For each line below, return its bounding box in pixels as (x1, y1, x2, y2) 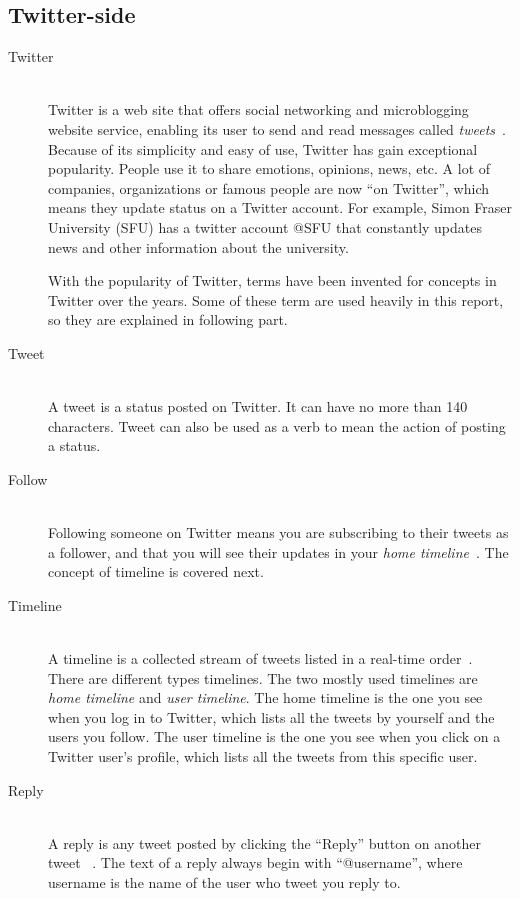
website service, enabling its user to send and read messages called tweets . (48, 118, 506, 139)
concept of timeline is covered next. (48, 561, 264, 582)
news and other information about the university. (48, 236, 349, 257)
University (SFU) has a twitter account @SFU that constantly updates (48, 216, 483, 237)
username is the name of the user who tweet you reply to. (48, 871, 401, 892)
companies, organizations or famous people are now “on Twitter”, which (48, 177, 489, 198)
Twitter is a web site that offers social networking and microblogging (48, 99, 469, 120)
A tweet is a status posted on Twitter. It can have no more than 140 (48, 396, 468, 417)
